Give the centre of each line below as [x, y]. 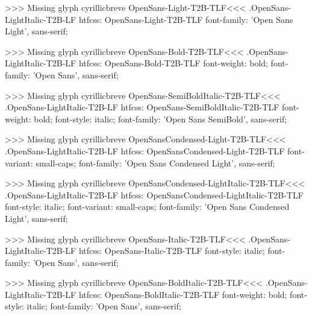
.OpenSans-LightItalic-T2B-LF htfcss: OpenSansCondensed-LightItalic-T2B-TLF [154, 194]
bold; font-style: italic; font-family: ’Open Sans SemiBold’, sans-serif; [161, 118]
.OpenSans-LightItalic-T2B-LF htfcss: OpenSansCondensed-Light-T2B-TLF [145, 150]
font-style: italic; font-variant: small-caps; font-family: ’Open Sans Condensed [147, 207]
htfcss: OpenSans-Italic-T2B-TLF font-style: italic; [172, 251]
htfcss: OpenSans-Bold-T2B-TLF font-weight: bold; [173, 63]
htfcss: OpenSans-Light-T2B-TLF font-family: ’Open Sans [186, 19]
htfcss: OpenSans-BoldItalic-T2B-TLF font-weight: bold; [183, 294]
